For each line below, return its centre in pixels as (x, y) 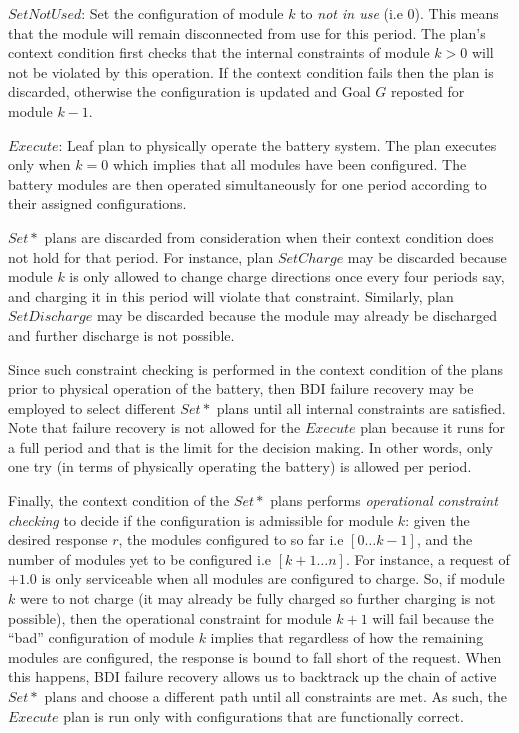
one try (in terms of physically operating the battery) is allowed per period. (240, 466)
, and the (444, 539)
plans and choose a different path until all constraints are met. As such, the (276, 696)
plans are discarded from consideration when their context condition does (269, 236)
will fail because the (433, 617)
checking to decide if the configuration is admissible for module (201, 519)
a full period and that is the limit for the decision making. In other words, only (250, 446)
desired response (58, 539)
